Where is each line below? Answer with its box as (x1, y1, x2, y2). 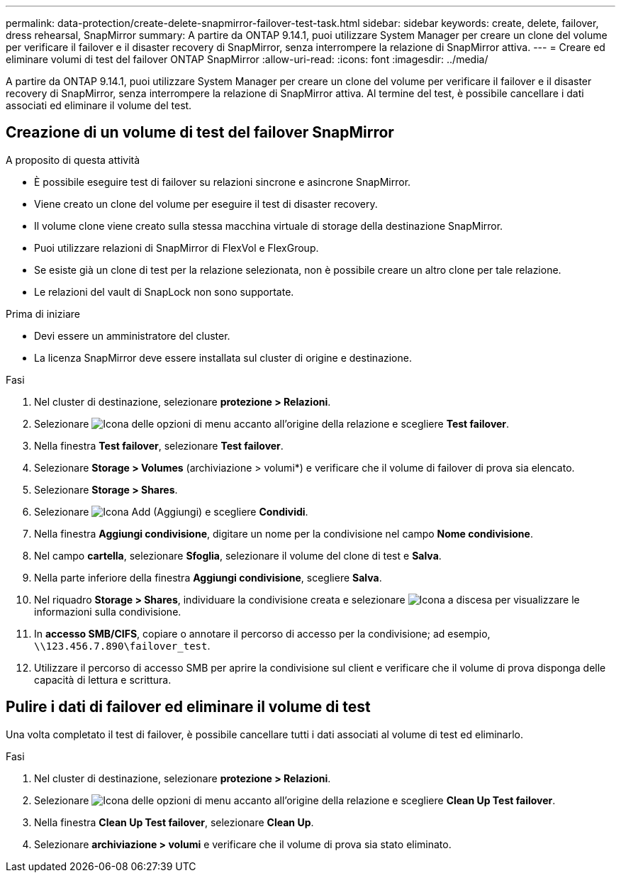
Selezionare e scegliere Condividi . (34, 505, 308, 518)
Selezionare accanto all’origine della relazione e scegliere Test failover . (34, 417, 510, 430)
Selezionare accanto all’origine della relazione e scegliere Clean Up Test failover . (34, 794, 556, 806)
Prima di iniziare (6, 307, 80, 320)
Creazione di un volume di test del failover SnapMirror (6, 123, 394, 142)
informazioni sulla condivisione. (34, 605, 181, 618)
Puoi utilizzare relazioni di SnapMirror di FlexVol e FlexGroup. (34, 241, 319, 254)
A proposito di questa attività (6, 153, 140, 166)
